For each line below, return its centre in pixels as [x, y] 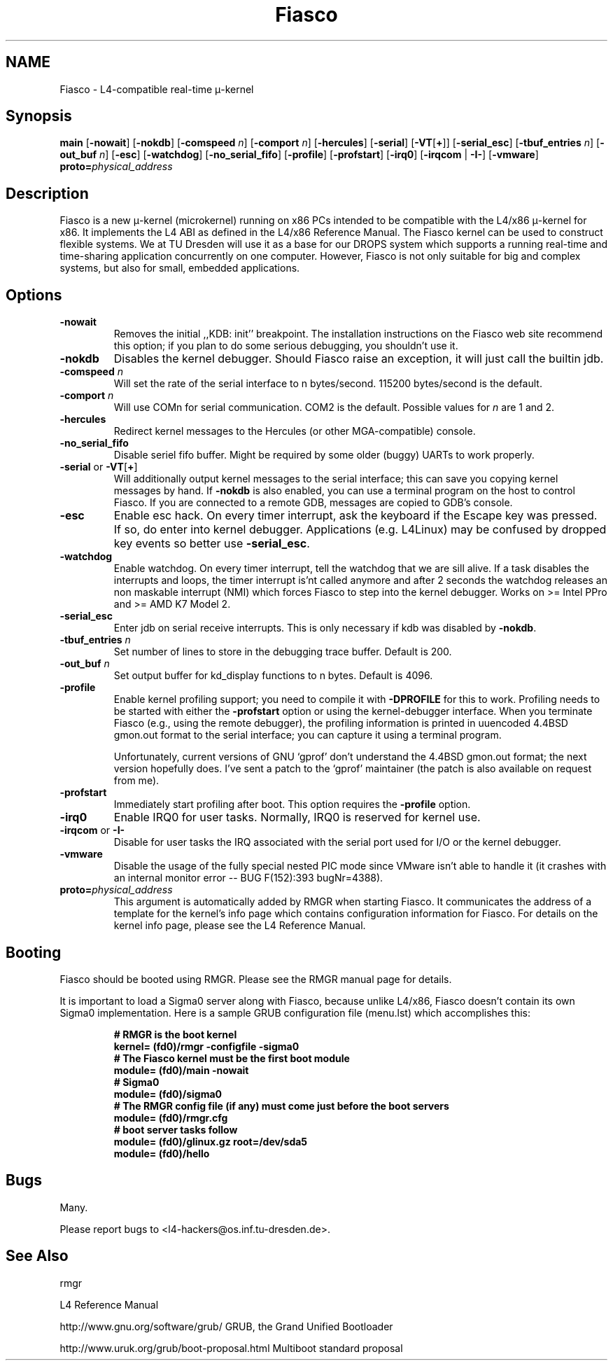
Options [34, 295]
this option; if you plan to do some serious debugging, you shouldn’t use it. [286, 346]
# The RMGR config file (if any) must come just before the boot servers [281, 1106]
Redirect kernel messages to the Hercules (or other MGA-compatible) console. [295, 431]
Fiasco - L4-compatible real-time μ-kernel [157, 89]
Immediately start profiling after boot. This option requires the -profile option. [292, 804]
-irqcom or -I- [92, 830]
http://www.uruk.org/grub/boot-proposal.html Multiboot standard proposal [231, 1348]
